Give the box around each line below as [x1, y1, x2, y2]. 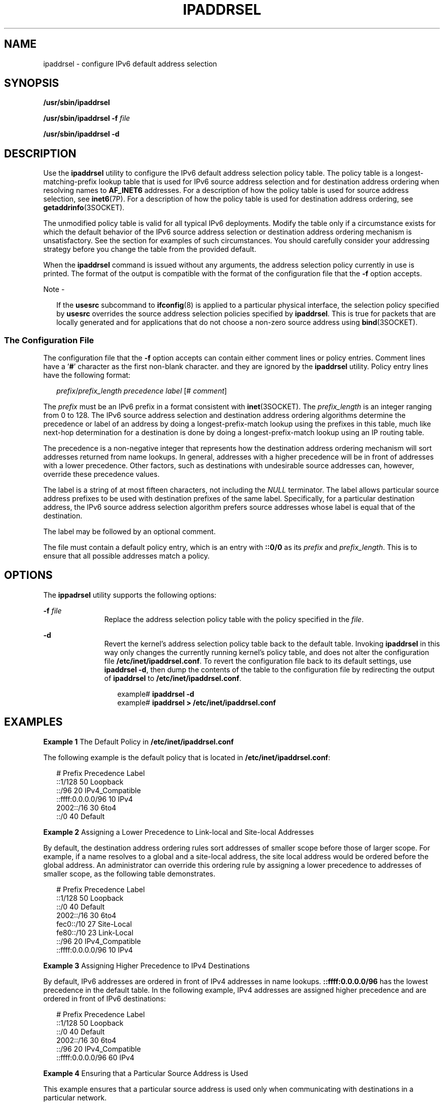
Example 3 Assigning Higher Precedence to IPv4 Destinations [43, 961, 250, 970]
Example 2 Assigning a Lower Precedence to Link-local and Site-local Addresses [43, 827, 314, 836]
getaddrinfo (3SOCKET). [43, 203, 125, 212]
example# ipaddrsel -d [117, 689, 195, 698]
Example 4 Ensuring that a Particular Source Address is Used [43, 1068, 248, 1078]
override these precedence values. [43, 470, 160, 479]
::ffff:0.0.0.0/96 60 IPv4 [56, 1053, 135, 1062]
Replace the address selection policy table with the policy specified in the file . [104, 614, 364, 624]
